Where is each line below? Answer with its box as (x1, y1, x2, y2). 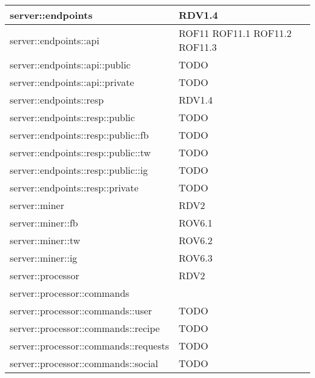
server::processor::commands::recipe (10, 321, 160, 335)
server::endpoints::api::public (10, 58, 131, 71)
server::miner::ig (10, 251, 78, 265)
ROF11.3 (178, 40, 217, 54)
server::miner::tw (10, 233, 81, 247)
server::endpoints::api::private (10, 75, 134, 89)
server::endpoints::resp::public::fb (10, 128, 149, 142)
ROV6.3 (178, 251, 213, 265)
